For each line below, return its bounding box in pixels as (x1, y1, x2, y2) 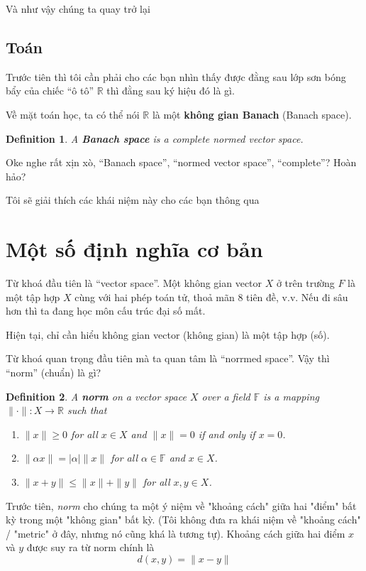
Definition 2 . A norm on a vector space (6, 388, 187, 403)
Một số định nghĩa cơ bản (6, 234, 263, 263)
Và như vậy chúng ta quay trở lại (6, 1, 150, 16)
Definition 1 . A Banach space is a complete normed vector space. (6, 131, 304, 146)
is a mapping (263, 388, 319, 403)
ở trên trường (276, 276, 335, 290)
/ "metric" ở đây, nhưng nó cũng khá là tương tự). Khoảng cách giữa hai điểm (6, 526, 345, 540)
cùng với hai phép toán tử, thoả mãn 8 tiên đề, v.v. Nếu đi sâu (74, 289, 348, 304)
